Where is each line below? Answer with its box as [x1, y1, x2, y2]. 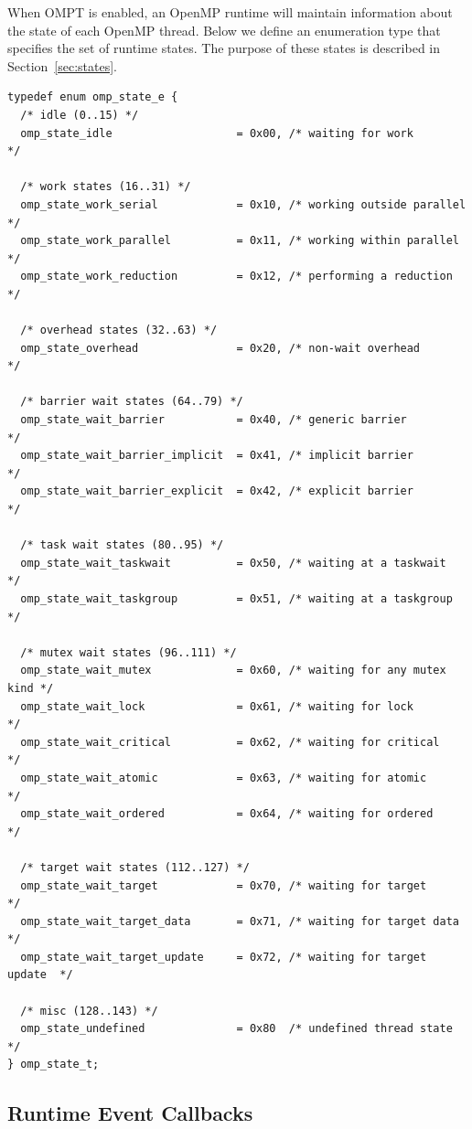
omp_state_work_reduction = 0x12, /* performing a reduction [20, 270, 453, 283]
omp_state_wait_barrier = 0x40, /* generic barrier [20, 413, 407, 427]
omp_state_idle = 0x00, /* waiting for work [20, 126, 413, 140]
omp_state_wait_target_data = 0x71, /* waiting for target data [20, 914, 459, 928]
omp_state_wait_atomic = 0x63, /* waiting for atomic [20, 771, 427, 784]
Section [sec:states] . [7, 56, 118, 75]
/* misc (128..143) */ [20, 1004, 158, 1017]
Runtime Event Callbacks [7, 1099, 253, 1127]
